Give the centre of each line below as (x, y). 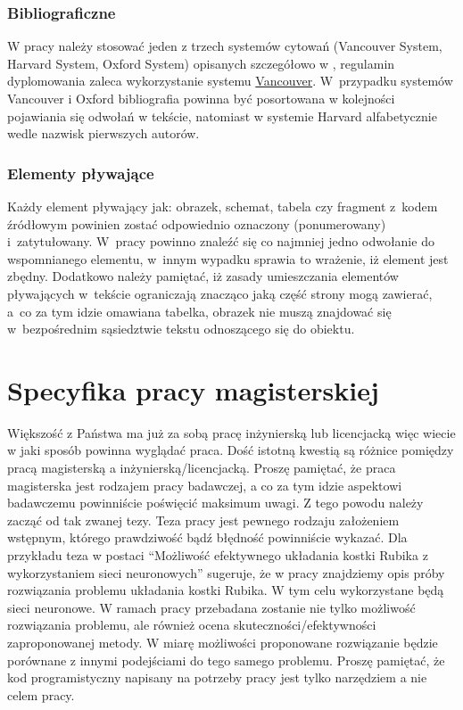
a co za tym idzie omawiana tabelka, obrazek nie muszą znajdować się (199, 311)
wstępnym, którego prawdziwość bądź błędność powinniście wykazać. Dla (207, 537)
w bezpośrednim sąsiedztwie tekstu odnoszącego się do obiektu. (181, 329)
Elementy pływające (81, 173)
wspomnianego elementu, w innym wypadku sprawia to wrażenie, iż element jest (228, 258)
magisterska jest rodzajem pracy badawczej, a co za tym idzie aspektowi (205, 485)
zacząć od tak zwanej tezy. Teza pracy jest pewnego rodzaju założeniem (203, 520)
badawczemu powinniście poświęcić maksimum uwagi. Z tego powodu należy (215, 503)
